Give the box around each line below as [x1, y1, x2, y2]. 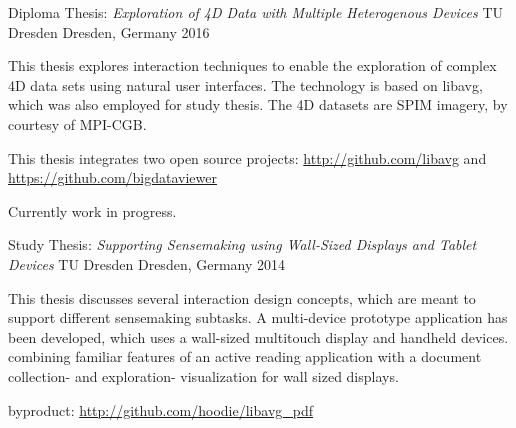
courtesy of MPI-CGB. [8, 113, 147, 134]
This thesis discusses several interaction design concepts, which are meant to [8, 287, 476, 308]
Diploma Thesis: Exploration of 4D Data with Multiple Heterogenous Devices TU [8, 2, 503, 22]
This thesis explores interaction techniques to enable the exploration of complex [8, 55, 497, 76]
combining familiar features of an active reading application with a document [8, 346, 482, 367]
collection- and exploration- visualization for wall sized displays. [8, 365, 399, 386]
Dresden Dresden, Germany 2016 [8, 21, 210, 42]
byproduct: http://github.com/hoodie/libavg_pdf [8, 399, 314, 420]
